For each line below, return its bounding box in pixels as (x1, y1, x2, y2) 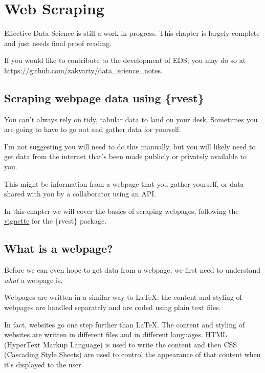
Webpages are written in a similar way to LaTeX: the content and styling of (4, 292, 242, 302)
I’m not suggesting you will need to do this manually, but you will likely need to (4, 141, 256, 151)
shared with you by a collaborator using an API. (4, 188, 157, 199)
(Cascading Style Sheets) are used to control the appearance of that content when (4, 349, 261, 360)
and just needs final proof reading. (4, 37, 112, 48)
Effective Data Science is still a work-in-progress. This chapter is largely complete (4, 28, 260, 38)
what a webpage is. (4, 274, 63, 285)
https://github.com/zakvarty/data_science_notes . (4, 64, 163, 75)
